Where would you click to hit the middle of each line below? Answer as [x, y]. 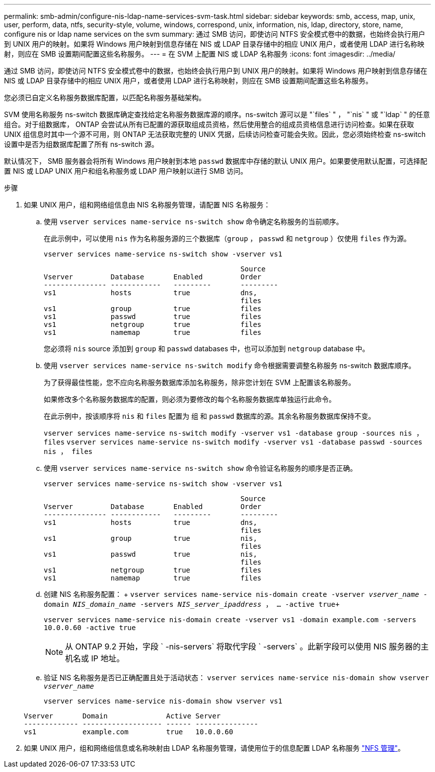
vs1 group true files [153, 309]
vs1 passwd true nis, [150, 554]
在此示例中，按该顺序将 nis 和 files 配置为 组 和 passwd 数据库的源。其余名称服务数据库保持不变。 [210, 416]
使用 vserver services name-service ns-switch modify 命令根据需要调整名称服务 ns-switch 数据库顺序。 [230, 365]
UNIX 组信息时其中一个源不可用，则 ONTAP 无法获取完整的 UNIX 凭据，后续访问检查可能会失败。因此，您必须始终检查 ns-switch [215, 134]
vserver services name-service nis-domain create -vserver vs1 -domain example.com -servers [230, 620]
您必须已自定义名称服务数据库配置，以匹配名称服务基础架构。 [105, 97]
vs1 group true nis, [150, 538]
